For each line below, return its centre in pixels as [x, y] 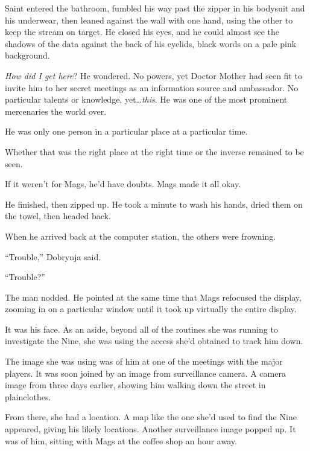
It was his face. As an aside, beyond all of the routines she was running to [141, 329]
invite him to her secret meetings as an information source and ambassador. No [152, 87]
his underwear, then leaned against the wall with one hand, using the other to [149, 20]
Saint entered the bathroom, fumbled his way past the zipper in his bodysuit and [155, 8]
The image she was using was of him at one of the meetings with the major [144, 361]
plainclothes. [28, 396]
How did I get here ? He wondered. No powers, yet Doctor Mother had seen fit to [153, 75]
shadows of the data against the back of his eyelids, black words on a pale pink [151, 43]
